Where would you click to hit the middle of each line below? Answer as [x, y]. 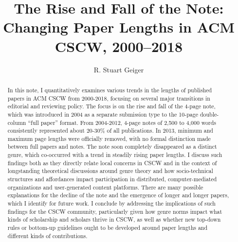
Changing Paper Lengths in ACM [119, 27]
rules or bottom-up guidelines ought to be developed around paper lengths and [108, 228]
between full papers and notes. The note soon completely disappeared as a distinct [112, 147]
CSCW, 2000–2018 [119, 46]
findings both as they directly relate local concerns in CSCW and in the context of [112, 163]
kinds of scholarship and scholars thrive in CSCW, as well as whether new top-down [114, 219]
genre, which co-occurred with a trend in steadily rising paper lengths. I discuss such [115, 155]
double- [209, 114]
